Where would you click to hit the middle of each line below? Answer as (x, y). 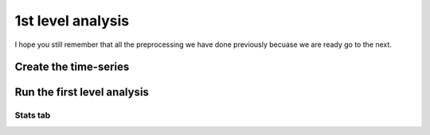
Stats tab (33, 115)
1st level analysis (72, 21)
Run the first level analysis (82, 93)
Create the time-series (72, 67)
